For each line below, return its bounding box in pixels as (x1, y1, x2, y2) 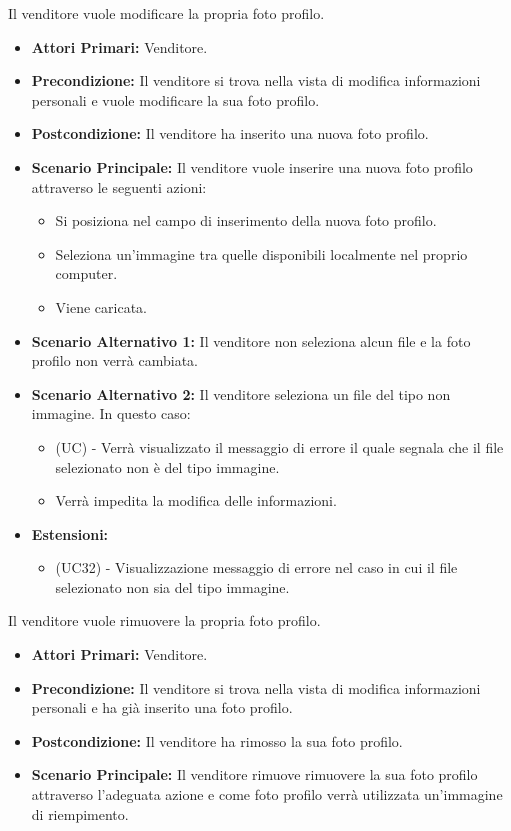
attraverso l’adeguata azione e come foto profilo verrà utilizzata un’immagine (31, 784, 503, 805)
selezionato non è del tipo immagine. (55, 456, 280, 477)
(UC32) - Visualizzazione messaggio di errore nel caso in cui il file (55, 557, 458, 578)
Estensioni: (31, 523, 109, 544)
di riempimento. (31, 803, 129, 824)
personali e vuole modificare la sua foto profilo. (31, 89, 320, 110)
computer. (55, 263, 118, 284)
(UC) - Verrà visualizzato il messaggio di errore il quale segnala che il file (55, 436, 504, 457)
